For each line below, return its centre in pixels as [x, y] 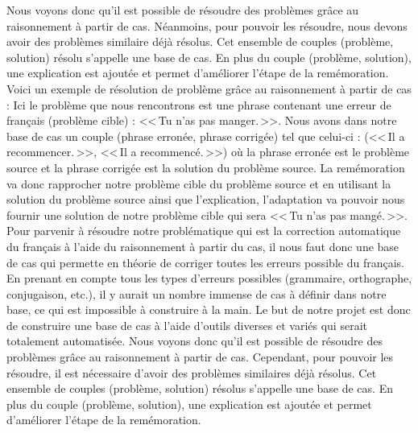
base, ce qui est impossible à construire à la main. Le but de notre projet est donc [209, 309]
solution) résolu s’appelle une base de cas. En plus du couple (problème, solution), [209, 57]
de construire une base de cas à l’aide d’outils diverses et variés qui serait [187, 325]
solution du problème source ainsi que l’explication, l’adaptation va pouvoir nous [206, 199]
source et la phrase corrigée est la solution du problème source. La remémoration [206, 167]
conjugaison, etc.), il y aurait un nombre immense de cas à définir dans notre [197, 293]
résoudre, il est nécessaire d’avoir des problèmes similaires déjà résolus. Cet [192, 372]
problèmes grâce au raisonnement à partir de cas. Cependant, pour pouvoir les [200, 357]
